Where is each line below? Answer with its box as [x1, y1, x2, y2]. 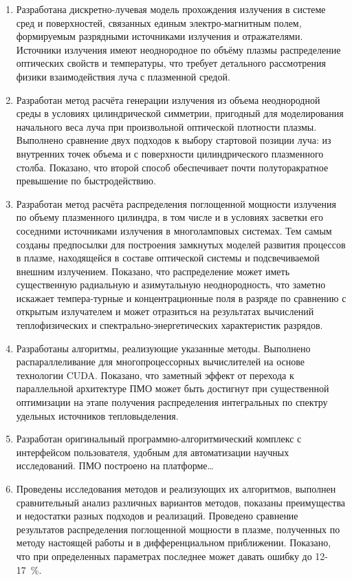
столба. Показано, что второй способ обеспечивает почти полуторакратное [16, 160, 329, 174]
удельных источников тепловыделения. [16, 408, 179, 422]
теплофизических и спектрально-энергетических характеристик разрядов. [16, 318, 323, 332]
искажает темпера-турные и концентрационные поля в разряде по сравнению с [16, 290, 346, 305]
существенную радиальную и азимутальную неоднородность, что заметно [16, 277, 326, 292]
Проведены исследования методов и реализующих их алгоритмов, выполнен [16, 482, 336, 495]
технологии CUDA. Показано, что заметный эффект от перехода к [16, 367, 294, 382]
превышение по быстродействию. [16, 173, 156, 188]
